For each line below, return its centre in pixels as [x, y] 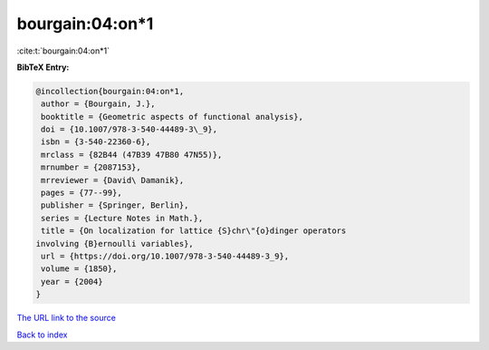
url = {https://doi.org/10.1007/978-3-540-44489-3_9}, [165, 256]
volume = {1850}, [79, 269]
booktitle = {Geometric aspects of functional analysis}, [172, 117]
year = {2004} [72, 282]
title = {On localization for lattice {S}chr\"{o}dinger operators [194, 231]
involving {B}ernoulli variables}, [115, 243]
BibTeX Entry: [43, 67]
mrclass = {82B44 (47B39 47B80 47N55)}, [132, 155]
